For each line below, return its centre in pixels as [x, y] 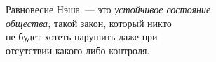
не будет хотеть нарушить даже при [82, 37]
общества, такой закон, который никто [89, 23]
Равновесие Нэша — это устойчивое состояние [108, 9]
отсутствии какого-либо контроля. [78, 50]
